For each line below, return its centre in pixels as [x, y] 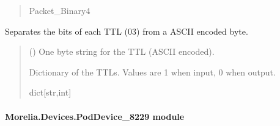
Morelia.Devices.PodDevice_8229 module [95, 116]
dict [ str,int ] [50, 92]
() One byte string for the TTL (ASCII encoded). [122, 51]
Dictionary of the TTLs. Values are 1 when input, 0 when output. [152, 72]
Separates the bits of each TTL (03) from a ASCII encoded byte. [127, 31]
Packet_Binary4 [60, 10]
